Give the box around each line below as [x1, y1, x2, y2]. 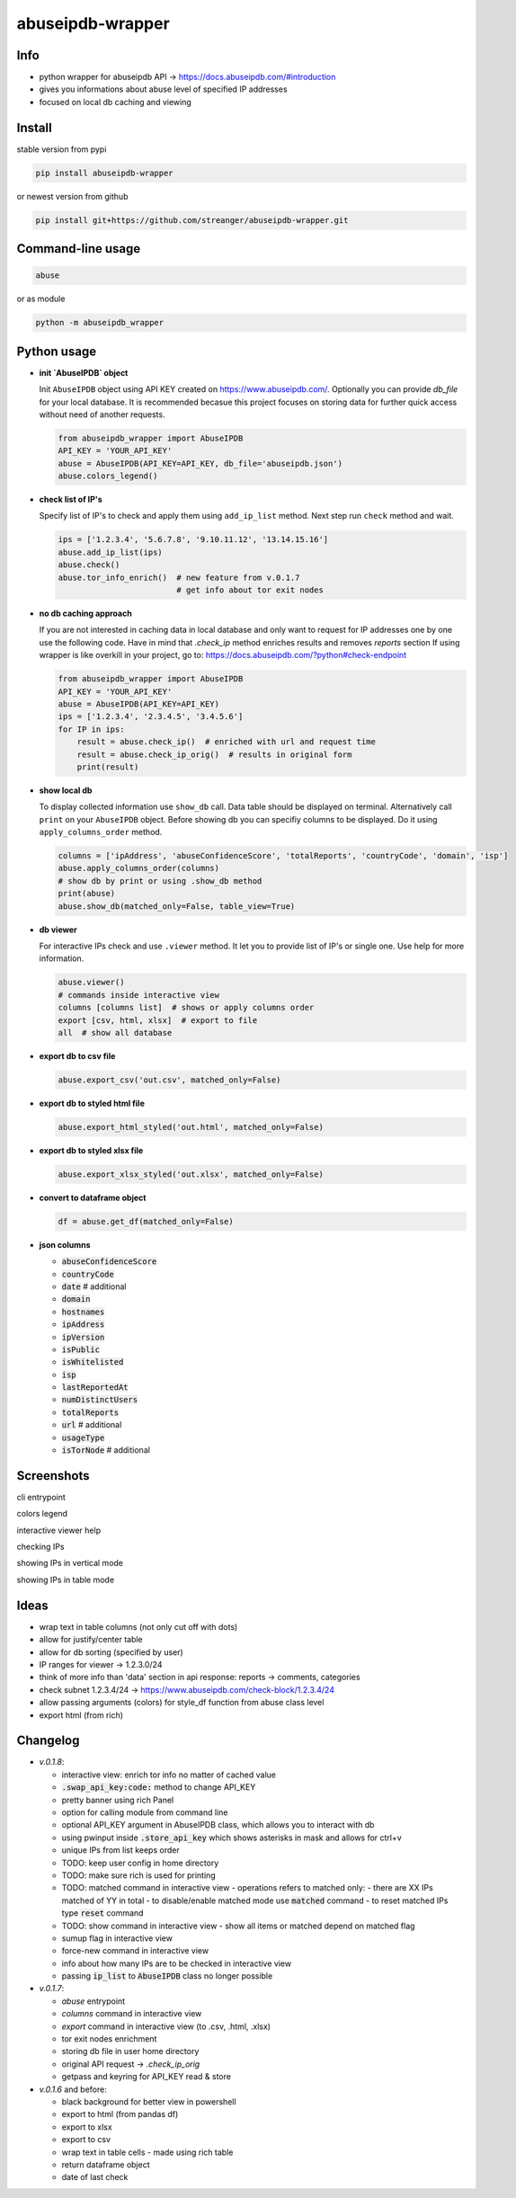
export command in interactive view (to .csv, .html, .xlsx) [61, 2021, 271, 2032]
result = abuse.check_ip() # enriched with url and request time [76, 737, 377, 747]
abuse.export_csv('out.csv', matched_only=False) [58, 1074, 281, 1085]
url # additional [61, 1419, 122, 1430]
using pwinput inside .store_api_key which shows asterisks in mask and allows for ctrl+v [61, 1832, 402, 1843]
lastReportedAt [61, 1383, 129, 1393]
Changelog [16, 1733, 80, 1749]
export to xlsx [61, 2122, 112, 2132]
